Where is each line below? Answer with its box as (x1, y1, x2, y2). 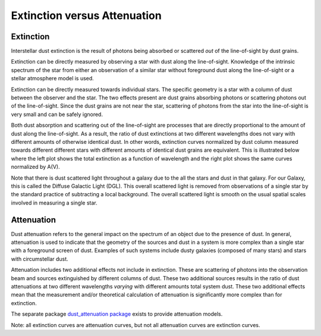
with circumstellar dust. (11, 255, 68, 262)
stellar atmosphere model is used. (11, 75, 95, 82)
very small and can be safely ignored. (11, 111, 103, 118)
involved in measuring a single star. (11, 199, 97, 206)
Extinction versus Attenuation (11, 9, 162, 22)
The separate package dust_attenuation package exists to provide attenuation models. (11, 310, 223, 318)
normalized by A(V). (11, 164, 60, 171)
